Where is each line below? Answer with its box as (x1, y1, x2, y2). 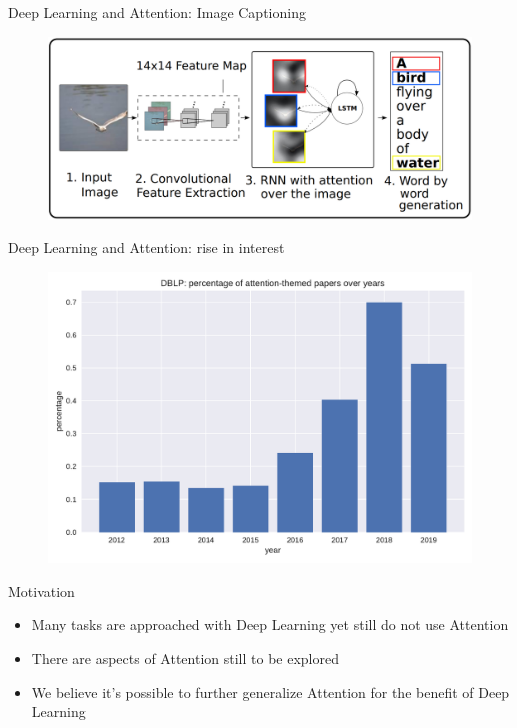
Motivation (8, 580, 75, 601)
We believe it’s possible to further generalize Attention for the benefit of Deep (31, 681, 510, 702)
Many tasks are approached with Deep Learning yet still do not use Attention (31, 614, 509, 635)
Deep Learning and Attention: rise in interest (8, 237, 285, 258)
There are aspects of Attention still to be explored (31, 648, 339, 669)
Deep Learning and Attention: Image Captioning (8, 2, 306, 22)
